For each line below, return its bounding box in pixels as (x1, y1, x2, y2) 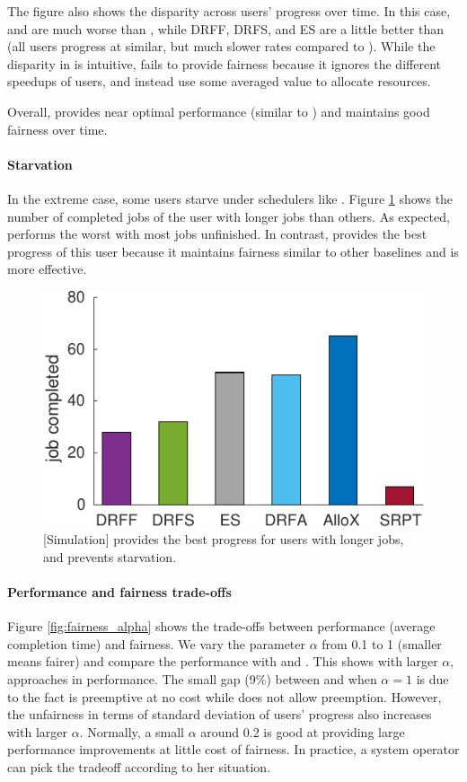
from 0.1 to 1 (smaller (322, 634, 442, 653)
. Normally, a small (79, 722, 185, 741)
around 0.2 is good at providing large (200, 722, 405, 741)
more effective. (7, 259, 87, 278)
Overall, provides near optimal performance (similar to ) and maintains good (7, 101, 430, 120)
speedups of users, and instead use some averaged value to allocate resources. (7, 72, 431, 91)
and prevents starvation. (43, 547, 177, 566)
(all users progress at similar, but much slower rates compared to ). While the (7, 37, 436, 56)
